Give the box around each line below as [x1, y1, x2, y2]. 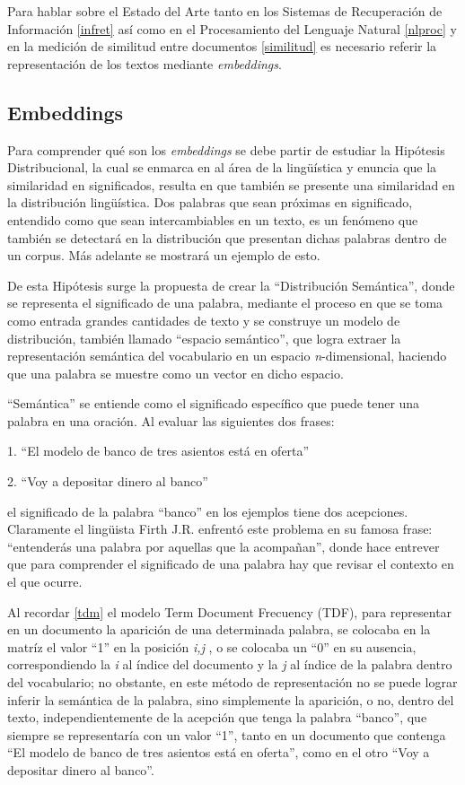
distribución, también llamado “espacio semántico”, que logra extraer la [7, 328, 401, 347]
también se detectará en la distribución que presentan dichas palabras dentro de [7, 228, 447, 247]
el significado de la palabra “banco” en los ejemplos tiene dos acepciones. [7, 502, 408, 520]
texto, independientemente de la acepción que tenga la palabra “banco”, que [7, 708, 427, 727]
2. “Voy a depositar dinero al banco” [7, 472, 208, 491]
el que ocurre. [7, 572, 83, 591]
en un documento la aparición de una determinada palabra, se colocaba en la [7, 620, 431, 639]
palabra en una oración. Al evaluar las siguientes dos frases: [7, 411, 335, 430]
